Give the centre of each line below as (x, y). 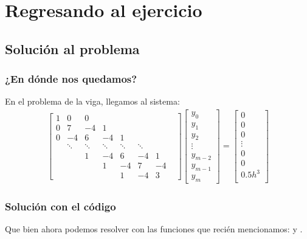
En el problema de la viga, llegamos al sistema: (92, 101)
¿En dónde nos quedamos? (71, 79)
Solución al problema (72, 48)
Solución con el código (60, 206)
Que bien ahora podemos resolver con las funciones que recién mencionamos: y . (154, 229)
